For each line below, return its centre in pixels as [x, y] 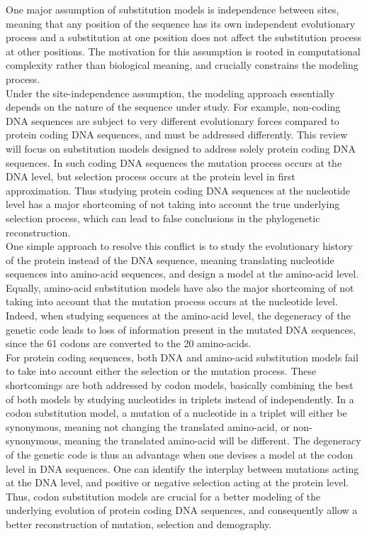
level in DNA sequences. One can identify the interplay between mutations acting [182, 468]
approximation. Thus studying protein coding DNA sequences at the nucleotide [178, 190]
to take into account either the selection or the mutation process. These [161, 371]
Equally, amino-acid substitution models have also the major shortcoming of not [180, 287]
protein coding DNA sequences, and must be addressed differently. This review [177, 135]
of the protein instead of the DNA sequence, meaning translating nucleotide [170, 259]
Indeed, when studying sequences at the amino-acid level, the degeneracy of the [178, 316]
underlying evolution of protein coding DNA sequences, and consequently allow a [182, 510]
